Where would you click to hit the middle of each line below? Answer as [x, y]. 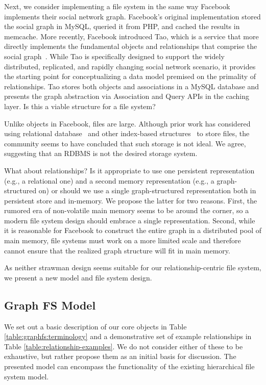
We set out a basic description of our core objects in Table [95, 326]
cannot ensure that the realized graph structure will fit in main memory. [117, 250]
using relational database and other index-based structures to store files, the [127, 133]
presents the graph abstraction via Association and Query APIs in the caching [127, 96]
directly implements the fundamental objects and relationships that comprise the [131, 46]
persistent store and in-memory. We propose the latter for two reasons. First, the [131, 200]
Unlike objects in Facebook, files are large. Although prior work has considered [127, 123]
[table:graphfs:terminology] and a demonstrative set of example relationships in [128, 336]
